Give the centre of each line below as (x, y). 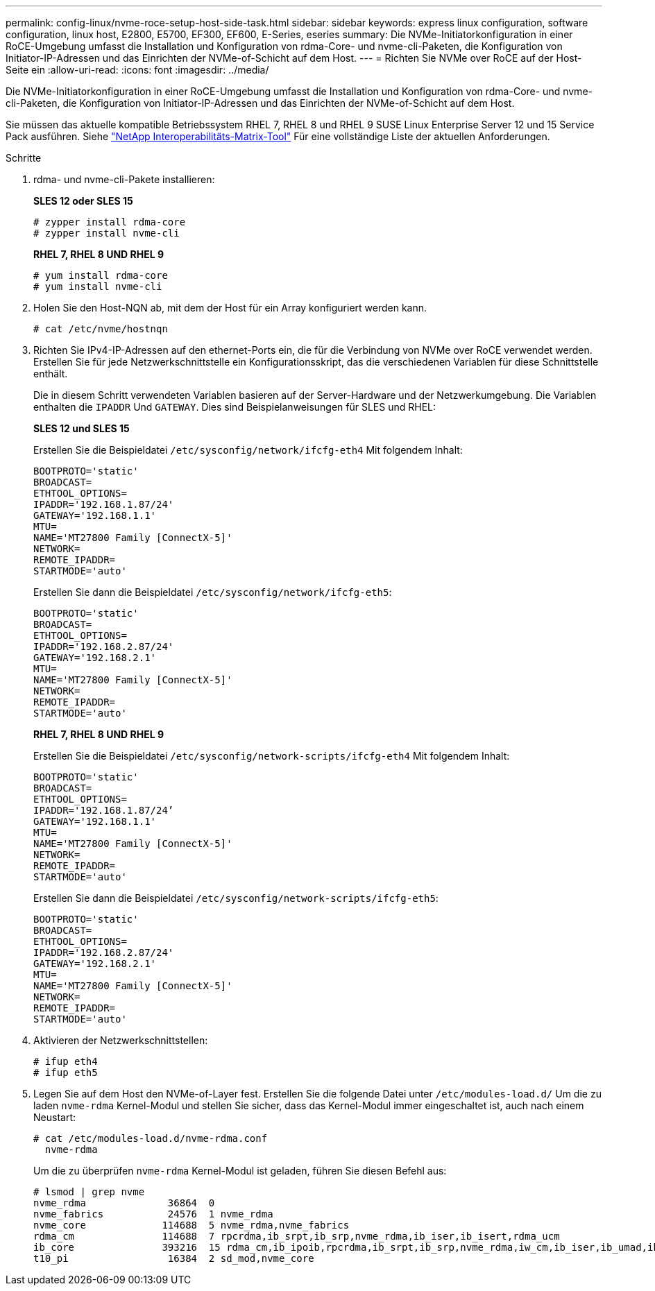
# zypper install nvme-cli (107, 233)
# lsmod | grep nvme (89, 1192)
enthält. (51, 374)
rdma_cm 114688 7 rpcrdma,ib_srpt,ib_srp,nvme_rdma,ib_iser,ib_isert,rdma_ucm (297, 1236)
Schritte (24, 158)
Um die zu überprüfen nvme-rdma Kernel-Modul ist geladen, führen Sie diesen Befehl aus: (240, 1171)
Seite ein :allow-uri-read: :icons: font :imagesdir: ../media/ (137, 70)
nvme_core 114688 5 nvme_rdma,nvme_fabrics (192, 1225)
